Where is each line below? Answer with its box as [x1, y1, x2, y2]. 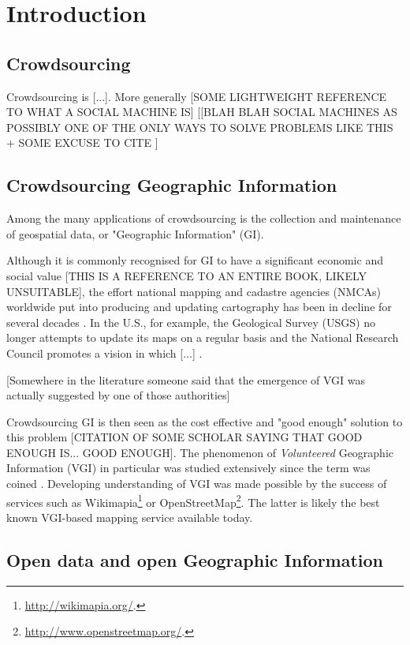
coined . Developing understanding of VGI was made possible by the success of [6, 475, 387, 492]
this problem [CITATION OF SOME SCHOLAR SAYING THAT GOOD [6, 429, 363, 445]
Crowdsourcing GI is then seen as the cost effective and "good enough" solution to [6, 413, 403, 429]
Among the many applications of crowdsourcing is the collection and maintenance [6, 210, 401, 227]
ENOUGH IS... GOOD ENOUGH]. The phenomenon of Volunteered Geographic [6, 444, 394, 460]
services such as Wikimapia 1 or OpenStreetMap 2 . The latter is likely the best [6, 491, 380, 510]
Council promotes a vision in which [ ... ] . [6, 344, 203, 361]
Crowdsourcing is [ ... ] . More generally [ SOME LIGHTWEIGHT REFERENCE [6, 88, 387, 104]
